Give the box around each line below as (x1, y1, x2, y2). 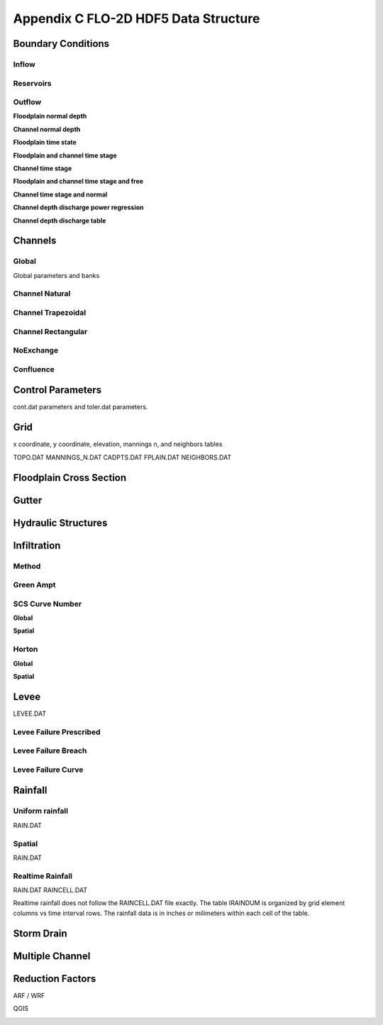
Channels (13, 235, 57, 247)
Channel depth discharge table (13, 216, 106, 225)
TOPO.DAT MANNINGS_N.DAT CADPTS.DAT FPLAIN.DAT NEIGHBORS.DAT (13, 453, 232, 461)
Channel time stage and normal (13, 190, 108, 199)
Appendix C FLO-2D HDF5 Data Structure (13, 11, 260, 26)
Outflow (13, 97, 42, 107)
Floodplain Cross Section (13, 472, 127, 484)
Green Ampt (13, 580, 56, 590)
